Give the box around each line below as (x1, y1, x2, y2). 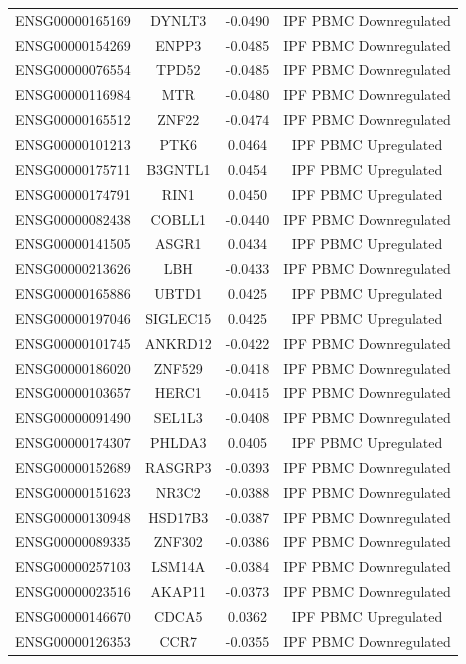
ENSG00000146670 (15, 606, 131, 626)
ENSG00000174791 (15, 183, 131, 204)
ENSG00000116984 (15, 84, 131, 105)
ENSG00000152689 (15, 456, 131, 477)
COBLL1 (150, 208, 206, 229)
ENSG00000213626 (15, 258, 131, 279)
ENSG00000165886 (15, 283, 131, 304)
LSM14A (151, 556, 206, 577)
